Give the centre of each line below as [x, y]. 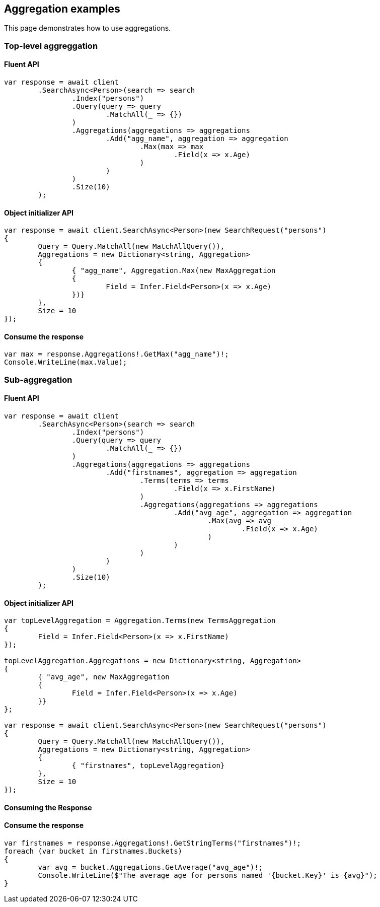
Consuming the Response [48, 807]
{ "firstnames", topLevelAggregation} [148, 766]
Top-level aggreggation [51, 46]
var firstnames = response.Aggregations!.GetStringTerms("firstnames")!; [153, 843]
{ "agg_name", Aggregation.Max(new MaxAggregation [174, 271]
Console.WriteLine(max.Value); [66, 362]
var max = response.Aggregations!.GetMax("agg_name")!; [117, 354]
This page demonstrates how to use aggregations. [88, 28]
